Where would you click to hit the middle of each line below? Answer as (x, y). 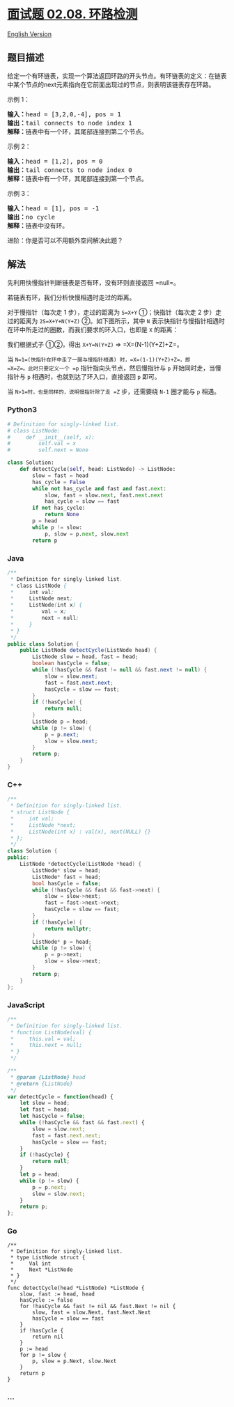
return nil (48, 1337)
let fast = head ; (45, 1110)
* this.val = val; (43, 1039)
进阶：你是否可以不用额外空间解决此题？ (65, 240)
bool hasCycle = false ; (67, 883)
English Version (30, 34)
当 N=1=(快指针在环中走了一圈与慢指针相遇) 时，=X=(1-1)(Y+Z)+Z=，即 (99, 359)
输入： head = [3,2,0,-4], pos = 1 (64, 114)
